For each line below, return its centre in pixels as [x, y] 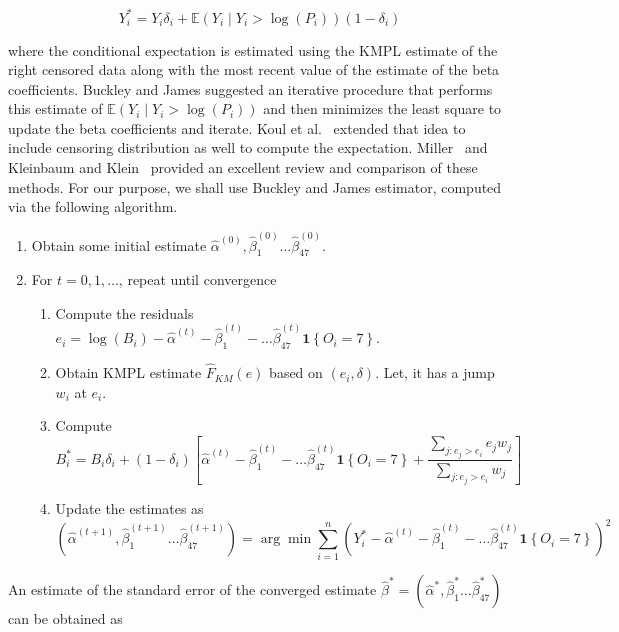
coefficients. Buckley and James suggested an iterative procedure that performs [250, 88]
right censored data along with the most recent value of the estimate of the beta [254, 69]
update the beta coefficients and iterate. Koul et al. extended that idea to [237, 127]
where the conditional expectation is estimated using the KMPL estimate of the [253, 49]
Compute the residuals [124, 312]
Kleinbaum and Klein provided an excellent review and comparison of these [243, 167]
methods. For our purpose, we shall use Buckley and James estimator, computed [255, 186]
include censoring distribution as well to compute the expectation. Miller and [248, 147]
